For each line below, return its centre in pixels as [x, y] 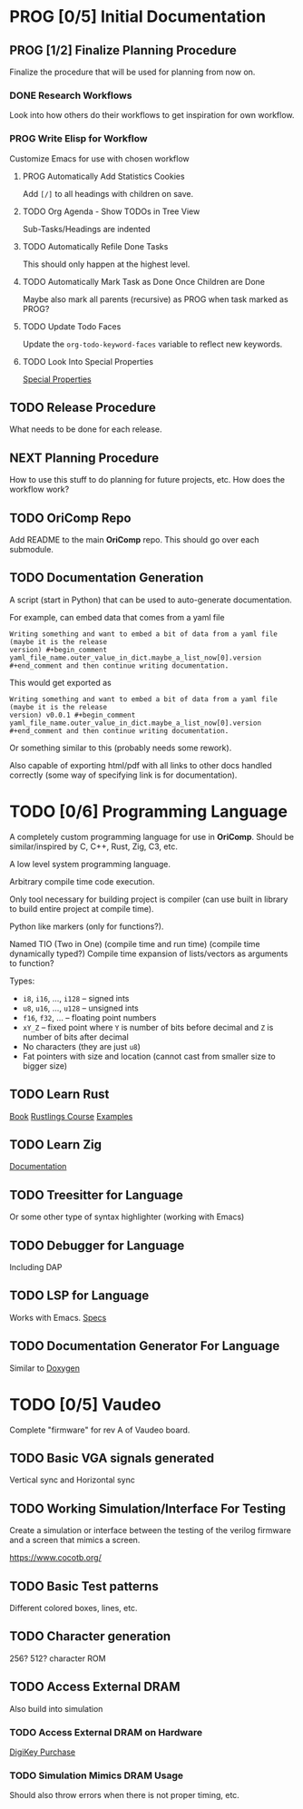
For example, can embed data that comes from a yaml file [117, 617]
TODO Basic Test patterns [84, 1586]
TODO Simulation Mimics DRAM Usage [97, 1775]
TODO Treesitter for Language [96, 1195]
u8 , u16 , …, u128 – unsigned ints [80, 1008]
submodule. [32, 550]
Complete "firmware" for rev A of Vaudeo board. [100, 1430]
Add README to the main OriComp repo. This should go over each [135, 540]
